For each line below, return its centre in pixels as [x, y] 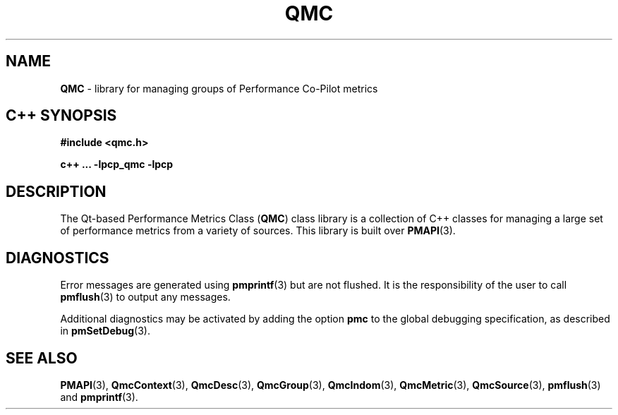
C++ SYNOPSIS [61, 116]
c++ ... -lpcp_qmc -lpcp [117, 164]
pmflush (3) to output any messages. [145, 297]
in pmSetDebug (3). [105, 331]
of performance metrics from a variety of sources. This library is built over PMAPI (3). [258, 231]
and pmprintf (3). [99, 397]
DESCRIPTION [56, 191]
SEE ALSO [42, 358]
